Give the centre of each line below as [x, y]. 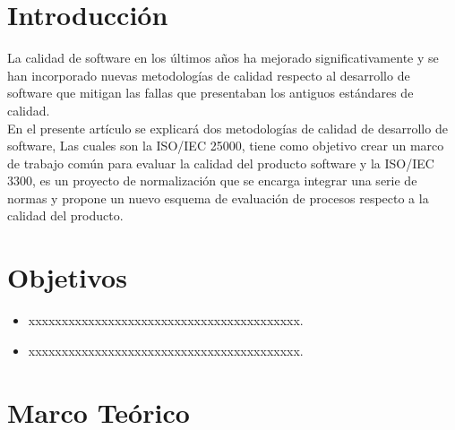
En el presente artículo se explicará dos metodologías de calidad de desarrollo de [227, 128]
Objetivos [67, 277]
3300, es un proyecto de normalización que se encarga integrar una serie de [212, 181]
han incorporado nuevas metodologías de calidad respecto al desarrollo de [209, 75]
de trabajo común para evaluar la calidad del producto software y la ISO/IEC [221, 163]
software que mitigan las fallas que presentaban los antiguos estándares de [210, 93]
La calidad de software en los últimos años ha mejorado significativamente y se [223, 58]
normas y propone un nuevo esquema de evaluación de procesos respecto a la [218, 198]
